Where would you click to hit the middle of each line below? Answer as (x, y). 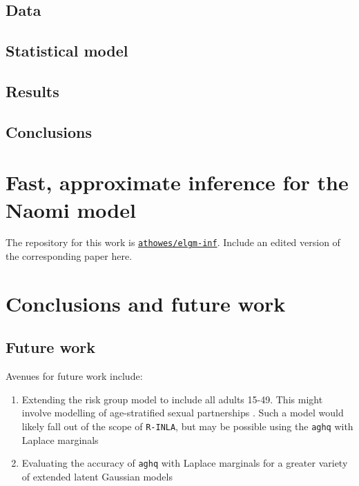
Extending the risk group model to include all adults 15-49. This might (172, 399)
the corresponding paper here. (69, 256)
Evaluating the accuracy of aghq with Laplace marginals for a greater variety (185, 463)
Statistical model (67, 51)
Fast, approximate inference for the (177, 182)
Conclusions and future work (146, 303)
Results (32, 91)
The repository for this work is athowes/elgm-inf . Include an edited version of (173, 242)
